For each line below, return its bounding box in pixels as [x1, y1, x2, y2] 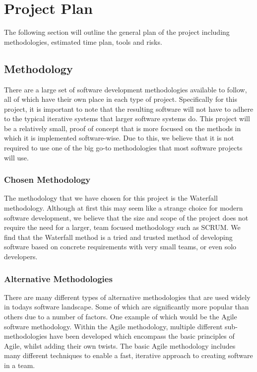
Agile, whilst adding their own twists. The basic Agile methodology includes [4, 340, 236, 351]
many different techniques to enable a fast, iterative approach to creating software [4, 350, 253, 361]
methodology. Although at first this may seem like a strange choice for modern [4, 203, 243, 213]
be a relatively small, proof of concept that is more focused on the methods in [4, 123, 241, 133]
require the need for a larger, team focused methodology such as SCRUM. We [4, 222, 241, 232]
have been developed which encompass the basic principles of [49, 331, 235, 341]
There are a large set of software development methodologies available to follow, [4, 84, 247, 94]
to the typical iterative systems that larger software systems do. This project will [4, 113, 250, 124]
